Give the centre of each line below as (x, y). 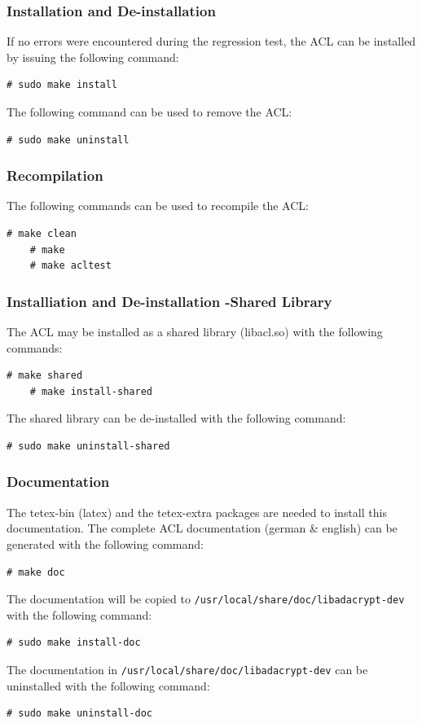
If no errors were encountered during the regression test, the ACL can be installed (211, 41)
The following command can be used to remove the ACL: (149, 112)
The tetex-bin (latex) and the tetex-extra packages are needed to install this (197, 512)
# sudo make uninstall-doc (79, 714)
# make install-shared (91, 391)
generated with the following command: (105, 543)
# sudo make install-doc (74, 643)
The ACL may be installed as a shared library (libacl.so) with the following (195, 331)
